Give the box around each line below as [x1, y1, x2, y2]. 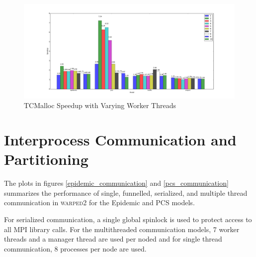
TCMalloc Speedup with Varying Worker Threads [24, 100, 176, 111]
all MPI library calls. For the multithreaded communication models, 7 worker [4, 224, 240, 234]
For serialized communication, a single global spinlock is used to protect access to [4, 214, 252, 224]
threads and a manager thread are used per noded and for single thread [4, 234, 222, 244]
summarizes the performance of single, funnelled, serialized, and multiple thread [4, 187, 248, 198]
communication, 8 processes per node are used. [4, 243, 147, 254]
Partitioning [4, 149, 88, 169]
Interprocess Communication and [4, 129, 237, 150]
